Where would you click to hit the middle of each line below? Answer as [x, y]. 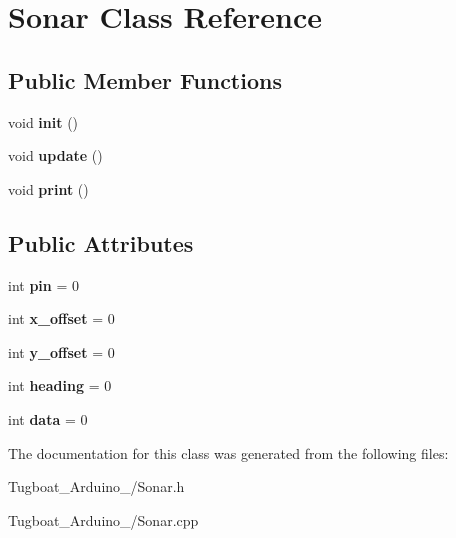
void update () [55, 155]
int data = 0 [48, 418]
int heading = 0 [60, 385]
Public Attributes [101, 242]
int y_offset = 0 [61, 351]
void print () [48, 188]
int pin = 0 [43, 284]
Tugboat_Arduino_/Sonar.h [96, 486]
